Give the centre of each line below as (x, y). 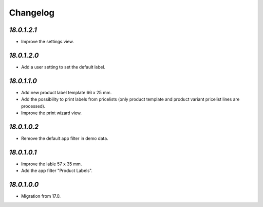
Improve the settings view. (47, 42)
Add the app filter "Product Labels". (57, 171)
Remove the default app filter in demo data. (65, 138)
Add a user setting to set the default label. (63, 67)
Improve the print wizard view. (52, 113)
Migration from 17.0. (41, 196)
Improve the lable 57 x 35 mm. (52, 164)
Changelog (32, 13)
